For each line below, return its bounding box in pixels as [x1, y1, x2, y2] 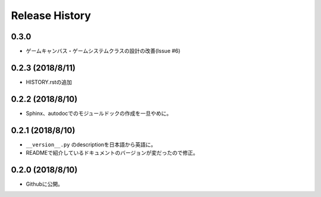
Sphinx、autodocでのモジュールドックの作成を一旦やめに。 [26, 110, 172, 117]
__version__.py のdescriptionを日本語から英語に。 [26, 140, 157, 148]
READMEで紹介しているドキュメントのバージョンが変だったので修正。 [26, 149, 199, 157]
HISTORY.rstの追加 [26, 78, 73, 86]
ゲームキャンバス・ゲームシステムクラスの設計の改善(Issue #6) [26, 48, 181, 55]
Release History [11, 9, 92, 22]
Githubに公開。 [26, 180, 64, 187]
